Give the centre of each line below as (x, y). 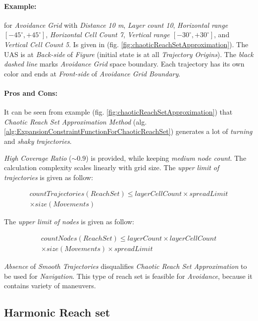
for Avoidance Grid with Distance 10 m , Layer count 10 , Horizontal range (116, 25)
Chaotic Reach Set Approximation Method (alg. (76, 121)
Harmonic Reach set (57, 312)
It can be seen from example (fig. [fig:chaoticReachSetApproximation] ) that (118, 112)
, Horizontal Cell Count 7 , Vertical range (108, 34)
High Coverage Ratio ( (38, 158)
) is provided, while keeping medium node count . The (166, 158)
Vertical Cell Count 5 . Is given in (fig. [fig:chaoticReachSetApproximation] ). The (126, 44)
